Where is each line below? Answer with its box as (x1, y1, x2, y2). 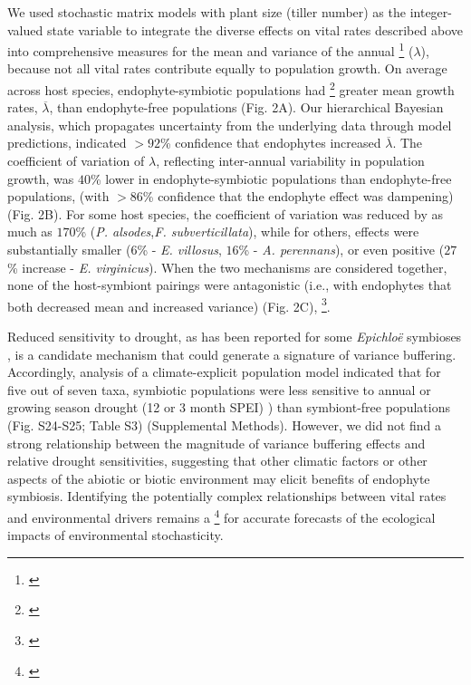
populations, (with (7, 187, 110, 206)
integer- (409, 3, 452, 21)
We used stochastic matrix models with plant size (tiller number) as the (7, 3, 406, 21)
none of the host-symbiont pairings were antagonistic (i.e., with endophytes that (7, 275, 452, 294)
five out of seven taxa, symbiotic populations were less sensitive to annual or (7, 380, 431, 399)
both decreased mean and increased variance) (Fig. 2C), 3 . (7, 294, 331, 315)
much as (7, 222, 53, 241)
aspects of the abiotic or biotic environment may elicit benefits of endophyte (7, 468, 430, 487)
